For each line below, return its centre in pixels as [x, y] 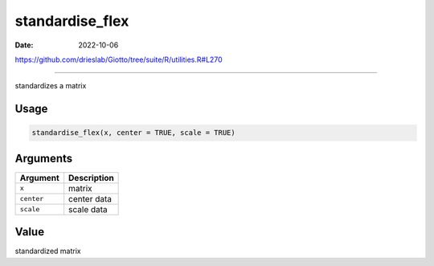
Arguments [44, 158]
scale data [88, 209]
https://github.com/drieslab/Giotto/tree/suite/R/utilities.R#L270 [119, 59]
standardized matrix [48, 251]
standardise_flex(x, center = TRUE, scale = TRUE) [134, 133]
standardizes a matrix [51, 86]
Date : [24, 45]
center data [90, 198]
